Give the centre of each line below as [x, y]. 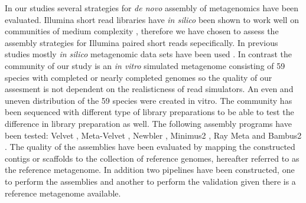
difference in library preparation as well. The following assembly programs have [148, 123]
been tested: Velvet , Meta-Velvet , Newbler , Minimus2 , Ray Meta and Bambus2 [153, 135]
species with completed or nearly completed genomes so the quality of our [139, 77]
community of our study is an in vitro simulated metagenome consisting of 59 [145, 65]
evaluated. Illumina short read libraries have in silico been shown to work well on [152, 19]
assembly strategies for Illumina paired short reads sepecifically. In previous [141, 42]
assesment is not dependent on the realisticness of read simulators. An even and [149, 89]
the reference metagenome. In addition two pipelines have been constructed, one [150, 170]
